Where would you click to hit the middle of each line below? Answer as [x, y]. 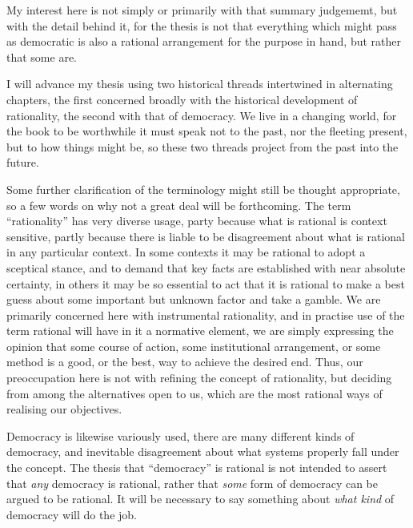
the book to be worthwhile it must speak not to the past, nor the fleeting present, [207, 131]
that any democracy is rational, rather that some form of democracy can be [192, 483]
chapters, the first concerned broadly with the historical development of [182, 99]
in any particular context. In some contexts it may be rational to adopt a [186, 252]
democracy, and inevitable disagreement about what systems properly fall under [203, 451]
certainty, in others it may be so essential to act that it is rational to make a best [206, 283]
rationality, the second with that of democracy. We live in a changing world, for [202, 115]
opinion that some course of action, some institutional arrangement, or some [194, 346]
